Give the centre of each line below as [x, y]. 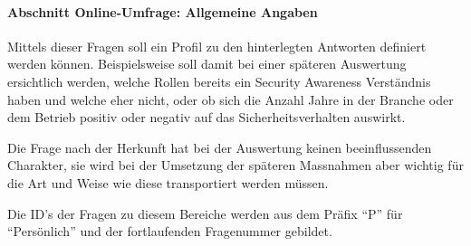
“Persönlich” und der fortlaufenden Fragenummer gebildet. [170, 231]
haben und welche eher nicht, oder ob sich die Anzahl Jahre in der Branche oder [231, 99]
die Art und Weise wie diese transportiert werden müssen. [168, 182]
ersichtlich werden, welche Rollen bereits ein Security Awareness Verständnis [219, 81]
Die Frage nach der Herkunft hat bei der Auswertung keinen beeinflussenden [220, 147]
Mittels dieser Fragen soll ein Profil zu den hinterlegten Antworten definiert [217, 46]
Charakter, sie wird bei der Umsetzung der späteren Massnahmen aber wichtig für [235, 165]
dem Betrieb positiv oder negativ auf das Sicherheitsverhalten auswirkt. [207, 117]
